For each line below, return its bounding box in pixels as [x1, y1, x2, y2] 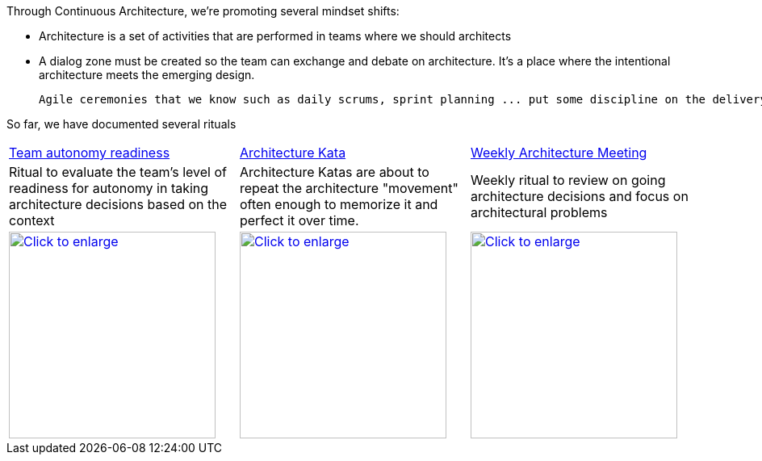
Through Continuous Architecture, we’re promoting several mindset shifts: [6, 4, 400, 18]
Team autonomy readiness [9, 145, 170, 161]
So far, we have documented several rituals [6, 117, 237, 131]
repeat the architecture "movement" [239, 180, 458, 196]
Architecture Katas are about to [239, 164, 429, 180]
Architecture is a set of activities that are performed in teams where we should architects [39, 29, 512, 43]
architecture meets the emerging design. [39, 68, 255, 82]
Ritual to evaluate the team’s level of [9, 164, 227, 180]
